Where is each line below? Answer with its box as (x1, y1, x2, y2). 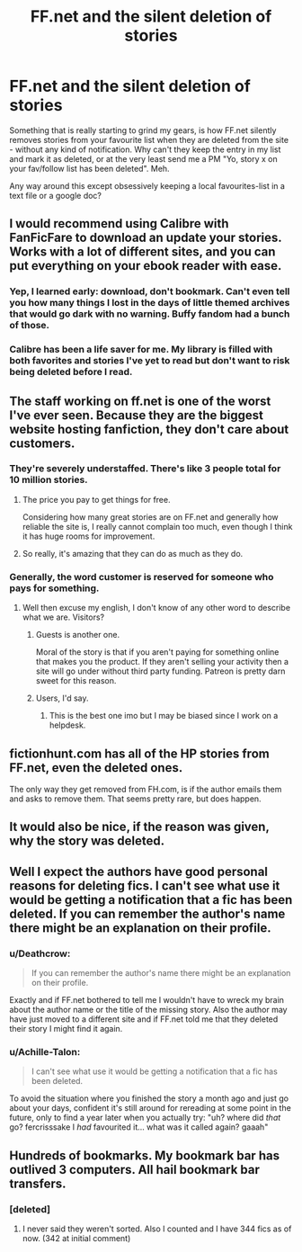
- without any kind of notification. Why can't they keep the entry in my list (9, 144, 281, 155)
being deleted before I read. (9, 366, 133, 379)
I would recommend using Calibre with (9, 216, 229, 231)
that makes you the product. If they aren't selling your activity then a (35, 657, 289, 667)
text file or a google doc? (9, 190, 102, 201)
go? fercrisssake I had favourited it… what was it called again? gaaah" (9, 1122, 269, 1132)
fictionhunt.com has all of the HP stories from (9, 746, 270, 761)
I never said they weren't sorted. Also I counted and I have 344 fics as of (22, 1223, 292, 1234)
